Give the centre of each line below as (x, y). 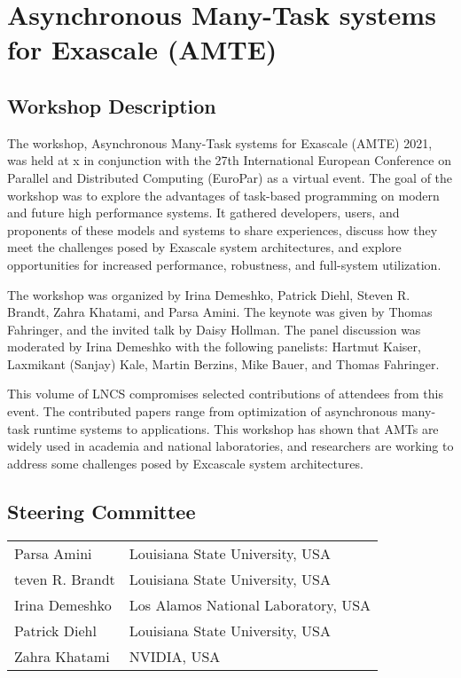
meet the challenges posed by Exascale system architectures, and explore (204, 247)
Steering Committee (102, 511)
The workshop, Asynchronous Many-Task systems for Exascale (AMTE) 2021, (220, 142)
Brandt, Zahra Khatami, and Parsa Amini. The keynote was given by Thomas (220, 312)
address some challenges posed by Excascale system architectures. (185, 463)
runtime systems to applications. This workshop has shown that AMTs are (236, 428)
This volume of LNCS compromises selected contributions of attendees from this (225, 394)
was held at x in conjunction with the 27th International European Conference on (229, 160)
